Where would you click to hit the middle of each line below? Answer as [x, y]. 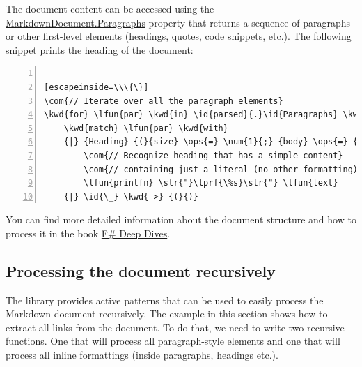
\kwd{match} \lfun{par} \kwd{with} [146, 128]
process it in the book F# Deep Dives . [88, 233]
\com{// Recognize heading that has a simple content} [213, 155]
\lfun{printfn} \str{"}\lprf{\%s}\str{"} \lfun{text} [211, 183]
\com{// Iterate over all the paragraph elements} [164, 101]
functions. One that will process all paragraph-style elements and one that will [173, 341]
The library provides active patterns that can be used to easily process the [165, 300]
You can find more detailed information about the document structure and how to [181, 219]
